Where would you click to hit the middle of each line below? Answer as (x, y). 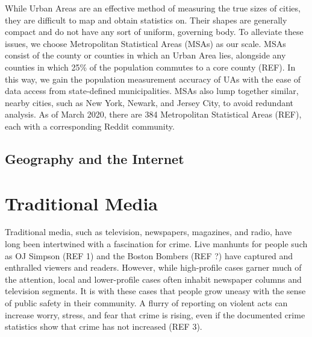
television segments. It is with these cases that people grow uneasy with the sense (155, 291)
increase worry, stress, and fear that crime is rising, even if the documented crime (155, 314)
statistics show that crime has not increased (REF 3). (104, 326)
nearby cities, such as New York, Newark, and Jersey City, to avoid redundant (149, 102)
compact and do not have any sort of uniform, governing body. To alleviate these (154, 32)
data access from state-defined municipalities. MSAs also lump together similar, (152, 91)
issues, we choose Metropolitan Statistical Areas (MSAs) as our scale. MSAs (145, 43)
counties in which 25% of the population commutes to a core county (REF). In (150, 67)
